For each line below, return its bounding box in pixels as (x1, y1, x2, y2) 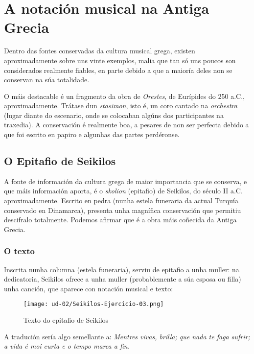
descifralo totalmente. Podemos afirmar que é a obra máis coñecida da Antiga (4, 214, 237, 225)
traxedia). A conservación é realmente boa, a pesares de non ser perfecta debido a (4, 119, 249, 130)
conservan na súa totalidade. (4, 74, 90, 85)
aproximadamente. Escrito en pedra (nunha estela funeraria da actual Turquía (4, 195, 238, 206)
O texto (4, 245, 35, 257)
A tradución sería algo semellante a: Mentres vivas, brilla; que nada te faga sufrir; (4, 331, 250, 341)
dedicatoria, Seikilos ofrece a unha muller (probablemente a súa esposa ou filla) (4, 274, 241, 284)
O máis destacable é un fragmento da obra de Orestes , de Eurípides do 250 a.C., (4, 91, 245, 101)
